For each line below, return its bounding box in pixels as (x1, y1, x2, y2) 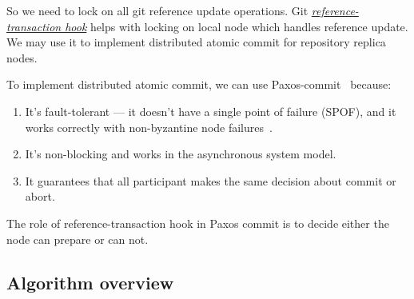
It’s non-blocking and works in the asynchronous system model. (25, 146, 336, 162)
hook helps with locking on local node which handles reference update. (65, 18, 408, 34)
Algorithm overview (6, 269, 174, 294)
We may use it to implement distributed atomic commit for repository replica (6, 34, 386, 50)
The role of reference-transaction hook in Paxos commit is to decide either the (6, 214, 389, 231)
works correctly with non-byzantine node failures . (25, 118, 273, 135)
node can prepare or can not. (6, 230, 149, 247)
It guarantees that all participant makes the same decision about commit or (25, 172, 396, 189)
